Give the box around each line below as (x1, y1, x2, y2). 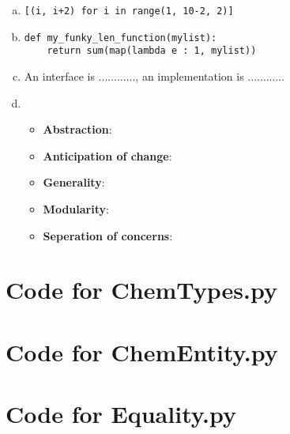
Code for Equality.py (6, 398, 236, 430)
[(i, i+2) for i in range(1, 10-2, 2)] (24, 6, 234, 17)
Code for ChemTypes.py (6, 274, 277, 306)
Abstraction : (43, 121, 112, 138)
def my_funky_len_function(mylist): (24, 32, 217, 43)
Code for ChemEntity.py (6, 335, 278, 368)
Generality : (43, 174, 105, 191)
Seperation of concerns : (43, 227, 173, 243)
